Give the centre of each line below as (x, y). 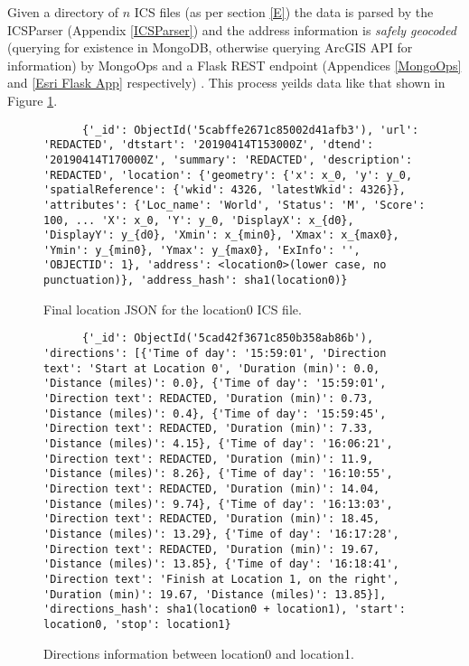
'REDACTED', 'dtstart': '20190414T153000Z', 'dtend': (209, 145)
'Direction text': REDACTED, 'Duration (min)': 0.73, (209, 399)
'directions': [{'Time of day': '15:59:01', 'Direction (215, 354)
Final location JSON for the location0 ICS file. (173, 309)
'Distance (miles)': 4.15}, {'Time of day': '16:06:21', (218, 443)
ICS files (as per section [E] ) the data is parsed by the (284, 12)
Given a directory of (63, 12)
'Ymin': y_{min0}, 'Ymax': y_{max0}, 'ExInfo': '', (202, 250)
